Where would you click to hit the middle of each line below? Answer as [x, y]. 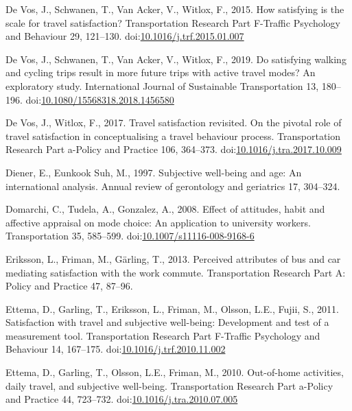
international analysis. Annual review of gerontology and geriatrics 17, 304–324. [173, 186]
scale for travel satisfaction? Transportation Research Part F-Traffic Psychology [173, 22]
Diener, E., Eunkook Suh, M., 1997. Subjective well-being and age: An [154, 172]
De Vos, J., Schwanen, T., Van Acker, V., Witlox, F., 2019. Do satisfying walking [176, 59]
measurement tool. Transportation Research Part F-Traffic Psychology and [163, 335]
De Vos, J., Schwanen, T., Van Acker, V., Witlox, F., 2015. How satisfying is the [175, 9]
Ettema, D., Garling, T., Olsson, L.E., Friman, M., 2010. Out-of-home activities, [175, 372]
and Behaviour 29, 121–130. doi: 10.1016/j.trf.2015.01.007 [125, 36]
